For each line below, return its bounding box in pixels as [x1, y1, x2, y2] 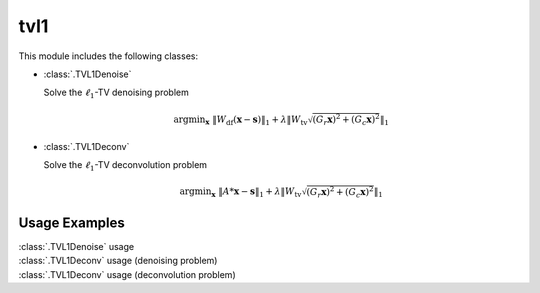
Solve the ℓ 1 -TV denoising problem [43, 86, 190, 101]
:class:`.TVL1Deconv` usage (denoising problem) [18, 255, 218, 267]
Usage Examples [18, 215, 125, 231]
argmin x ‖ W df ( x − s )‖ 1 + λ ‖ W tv [173, 113, 308, 127]
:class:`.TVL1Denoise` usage [18, 241, 135, 253]
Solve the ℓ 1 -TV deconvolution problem [43, 159, 208, 173]
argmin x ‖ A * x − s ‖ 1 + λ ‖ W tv [179, 186, 302, 200]
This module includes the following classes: [18, 50, 199, 62]
